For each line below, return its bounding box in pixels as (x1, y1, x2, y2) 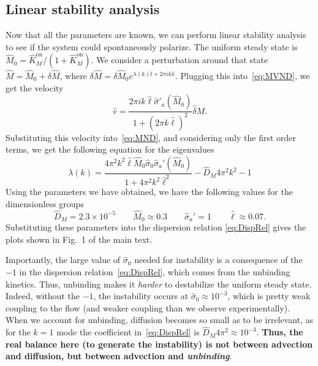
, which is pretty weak (227, 289, 311, 302)
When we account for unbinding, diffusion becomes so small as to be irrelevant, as (6, 313, 314, 326)
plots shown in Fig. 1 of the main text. (6, 232, 153, 245)
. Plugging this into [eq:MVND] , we (175, 69, 310, 82)
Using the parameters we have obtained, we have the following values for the (6, 185, 293, 198)
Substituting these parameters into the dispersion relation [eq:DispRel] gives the (6, 221, 306, 234)
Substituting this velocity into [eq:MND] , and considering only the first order (6, 131, 297, 143)
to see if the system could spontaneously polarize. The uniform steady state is (6, 40, 298, 53)
